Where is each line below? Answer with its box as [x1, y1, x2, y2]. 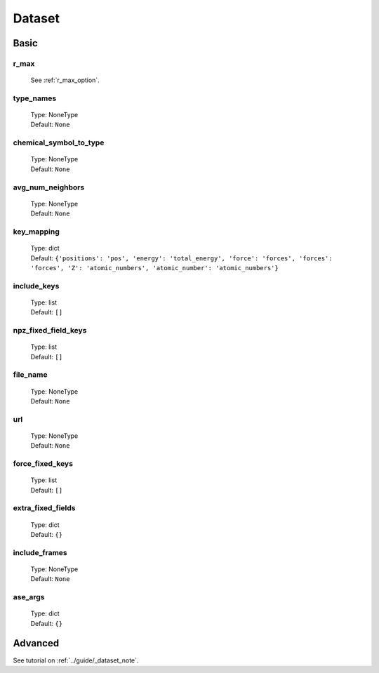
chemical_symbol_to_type [13, 138, 105, 147]
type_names [13, 93, 57, 103]
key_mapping [13, 227, 60, 236]
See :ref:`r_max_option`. [30, 76, 100, 84]
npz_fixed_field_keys [13, 326, 87, 335]
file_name [13, 370, 48, 380]
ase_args [13, 592, 45, 602]
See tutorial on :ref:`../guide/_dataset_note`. [13, 656, 139, 665]
